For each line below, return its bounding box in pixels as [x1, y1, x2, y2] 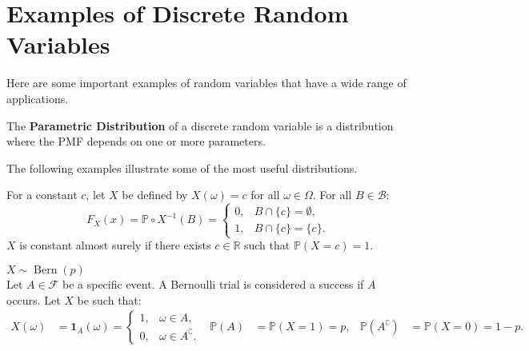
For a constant [6, 186, 78, 203]
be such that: [77, 291, 142, 308]
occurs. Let [6, 291, 61, 308]
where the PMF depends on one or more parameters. [6, 133, 266, 150]
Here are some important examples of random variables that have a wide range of [6, 74, 407, 91]
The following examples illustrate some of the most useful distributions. [6, 159, 358, 176]
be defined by [122, 186, 188, 203]
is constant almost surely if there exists [19, 237, 211, 253]
